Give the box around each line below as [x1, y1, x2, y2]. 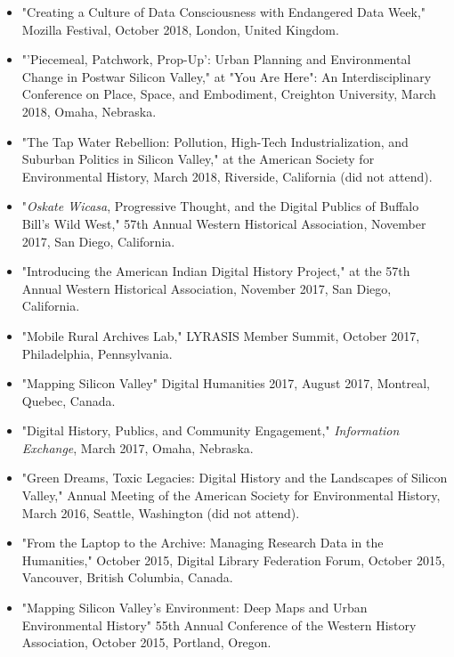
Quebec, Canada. [21, 391, 116, 410]
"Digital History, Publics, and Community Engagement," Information [21, 421, 400, 440]
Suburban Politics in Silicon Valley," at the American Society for [21, 150, 375, 168]
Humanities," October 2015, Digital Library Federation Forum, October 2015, [21, 550, 445, 569]
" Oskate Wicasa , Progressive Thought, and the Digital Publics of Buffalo [21, 197, 419, 215]
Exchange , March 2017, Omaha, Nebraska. [21, 438, 254, 457]
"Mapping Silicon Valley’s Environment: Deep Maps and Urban [21, 598, 368, 617]
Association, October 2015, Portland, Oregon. [21, 633, 272, 652]
